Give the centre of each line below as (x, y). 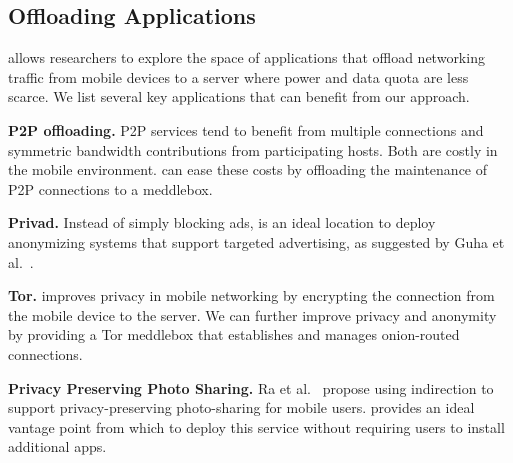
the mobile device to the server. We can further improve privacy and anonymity (252, 314)
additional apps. (57, 446)
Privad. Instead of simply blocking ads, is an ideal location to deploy (222, 222)
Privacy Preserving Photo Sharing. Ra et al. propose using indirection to (251, 387)
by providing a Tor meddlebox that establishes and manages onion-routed (234, 334)
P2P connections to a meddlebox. (110, 188)
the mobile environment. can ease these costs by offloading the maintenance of (248, 169)
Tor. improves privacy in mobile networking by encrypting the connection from (251, 295)
